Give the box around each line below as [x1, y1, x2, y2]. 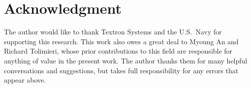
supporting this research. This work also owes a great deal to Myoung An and [4, 36, 239, 46]
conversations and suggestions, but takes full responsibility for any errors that [4, 65, 239, 75]
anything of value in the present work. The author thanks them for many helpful [4, 55, 248, 65]
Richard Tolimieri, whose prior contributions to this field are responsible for [4, 46, 233, 56]
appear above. [4, 75, 46, 85]
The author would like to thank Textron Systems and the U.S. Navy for [4, 27, 222, 37]
